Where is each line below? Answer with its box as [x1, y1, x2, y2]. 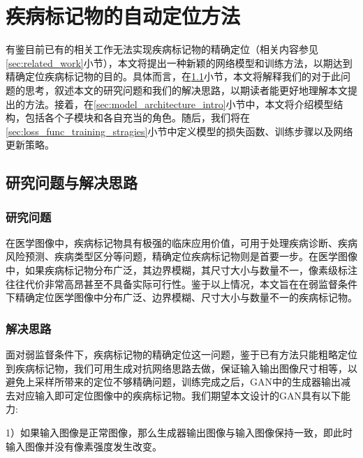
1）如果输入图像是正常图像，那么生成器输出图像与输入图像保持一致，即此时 [6, 425, 353, 440]
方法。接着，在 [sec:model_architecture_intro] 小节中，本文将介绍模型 [24, 96, 334, 111]
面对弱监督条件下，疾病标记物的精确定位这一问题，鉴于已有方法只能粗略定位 [6, 347, 357, 362]
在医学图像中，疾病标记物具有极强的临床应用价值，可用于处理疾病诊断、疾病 [6, 235, 357, 250]
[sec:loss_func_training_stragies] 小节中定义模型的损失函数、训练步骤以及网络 [6, 123, 353, 138]
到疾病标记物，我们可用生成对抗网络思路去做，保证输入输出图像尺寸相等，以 [6, 360, 357, 375]
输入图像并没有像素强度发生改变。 [6, 438, 162, 453]
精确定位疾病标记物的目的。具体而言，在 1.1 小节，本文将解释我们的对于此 [6, 69, 341, 84]
